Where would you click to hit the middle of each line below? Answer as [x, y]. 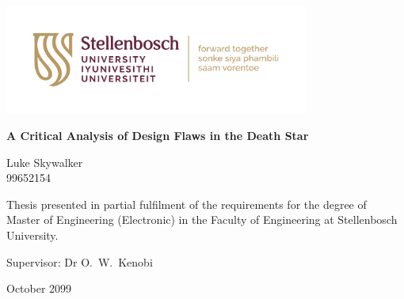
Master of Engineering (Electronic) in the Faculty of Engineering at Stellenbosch [202, 220]
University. [32, 235]
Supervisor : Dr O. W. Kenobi [80, 261]
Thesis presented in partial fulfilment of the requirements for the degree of [187, 204]
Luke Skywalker [45, 162]
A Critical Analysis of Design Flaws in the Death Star [158, 136]
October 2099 [39, 288]
